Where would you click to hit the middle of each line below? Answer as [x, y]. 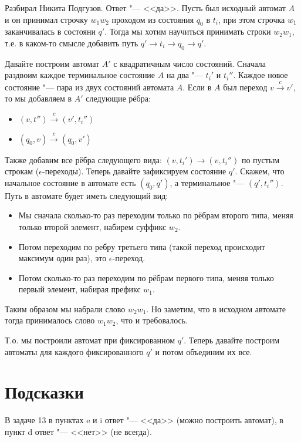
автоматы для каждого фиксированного [74, 351]
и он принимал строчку [46, 19]
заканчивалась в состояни [50, 31]
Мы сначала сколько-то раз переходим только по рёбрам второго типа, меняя [156, 215]
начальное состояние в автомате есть [70, 182]
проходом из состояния [153, 19]
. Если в [197, 87]
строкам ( [22, 171]
